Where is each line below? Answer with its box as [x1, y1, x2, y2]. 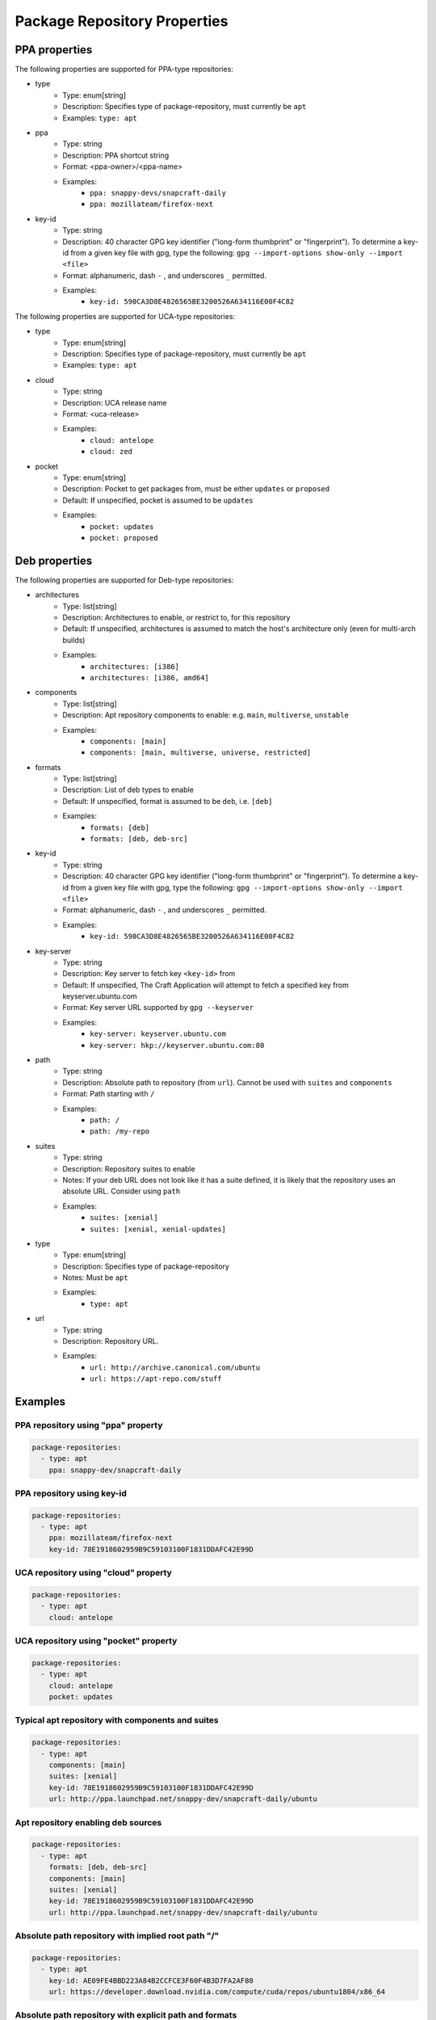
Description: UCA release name [62, 398, 167, 407]
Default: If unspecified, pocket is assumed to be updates [62, 495, 254, 505]
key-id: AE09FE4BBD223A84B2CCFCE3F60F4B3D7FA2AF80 [48, 1976, 254, 1985]
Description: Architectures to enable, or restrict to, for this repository [62, 612, 291, 622]
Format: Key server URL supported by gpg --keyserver [62, 1003, 254, 1012]
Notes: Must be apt [62, 1273, 128, 1282]
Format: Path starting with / [62, 1089, 155, 1099]
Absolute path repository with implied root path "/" [15, 1930, 220, 1942]
